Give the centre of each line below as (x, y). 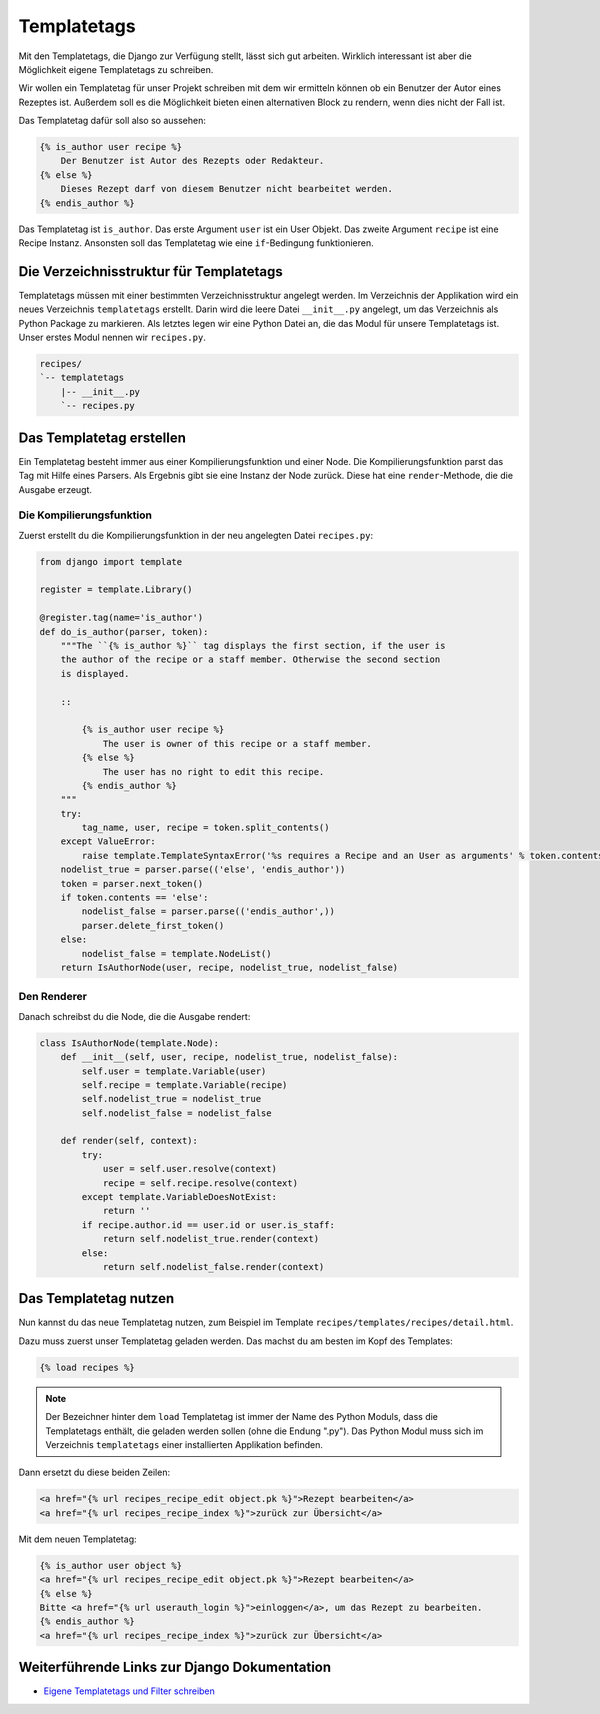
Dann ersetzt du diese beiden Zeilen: (94, 1472)
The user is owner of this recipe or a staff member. (237, 743)
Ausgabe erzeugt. (55, 489)
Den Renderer (52, 997)
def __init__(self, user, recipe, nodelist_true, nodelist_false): (229, 1057)
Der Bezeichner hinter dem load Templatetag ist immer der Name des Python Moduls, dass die (242, 1417)
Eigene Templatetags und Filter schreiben (129, 1691)
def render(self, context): (129, 1141)
